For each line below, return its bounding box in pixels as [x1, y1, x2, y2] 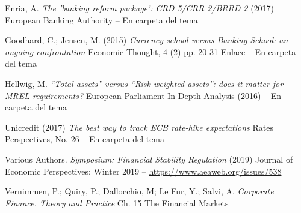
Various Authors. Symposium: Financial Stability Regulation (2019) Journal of [5, 152, 293, 165]
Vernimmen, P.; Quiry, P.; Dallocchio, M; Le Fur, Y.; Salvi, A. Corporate [5, 185, 274, 197]
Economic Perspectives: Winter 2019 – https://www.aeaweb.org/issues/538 [5, 164, 282, 177]
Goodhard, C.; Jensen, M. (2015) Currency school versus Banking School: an [5, 34, 288, 46]
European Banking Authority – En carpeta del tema [5, 13, 198, 26]
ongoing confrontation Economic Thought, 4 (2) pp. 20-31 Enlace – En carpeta [5, 45, 296, 58]
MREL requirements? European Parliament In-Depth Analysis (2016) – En [5, 89, 282, 101]
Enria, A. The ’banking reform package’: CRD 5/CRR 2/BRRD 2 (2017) [5, 2, 275, 14]
